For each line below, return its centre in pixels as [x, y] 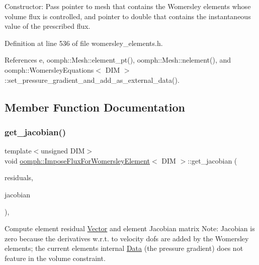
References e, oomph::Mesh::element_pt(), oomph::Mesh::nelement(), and [118, 60]
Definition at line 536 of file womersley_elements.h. [84, 43]
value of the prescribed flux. [48, 26]
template [18, 151]
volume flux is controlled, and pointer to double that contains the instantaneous [128, 16]
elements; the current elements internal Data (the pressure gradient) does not [124, 248]
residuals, [19, 177]
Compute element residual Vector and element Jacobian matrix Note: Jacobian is [130, 228]
